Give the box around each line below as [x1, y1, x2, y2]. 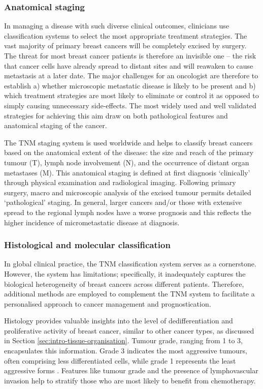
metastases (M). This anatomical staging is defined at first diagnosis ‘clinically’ [4, 167, 250, 177]
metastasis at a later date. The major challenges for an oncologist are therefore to [4, 70, 258, 81]
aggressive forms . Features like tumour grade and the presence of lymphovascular [4, 365, 258, 376]
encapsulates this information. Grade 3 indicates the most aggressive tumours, [4, 345, 247, 356]
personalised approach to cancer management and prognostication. [4, 298, 211, 309]
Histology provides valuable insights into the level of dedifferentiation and [4, 315, 233, 326]
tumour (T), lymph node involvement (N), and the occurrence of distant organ [4, 157, 249, 167]
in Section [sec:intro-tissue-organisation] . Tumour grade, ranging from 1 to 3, [4, 335, 243, 346]
